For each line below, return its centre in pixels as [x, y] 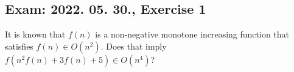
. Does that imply [134, 46]
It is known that [35, 34]
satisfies [19, 46]
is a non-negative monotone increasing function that [192, 34]
